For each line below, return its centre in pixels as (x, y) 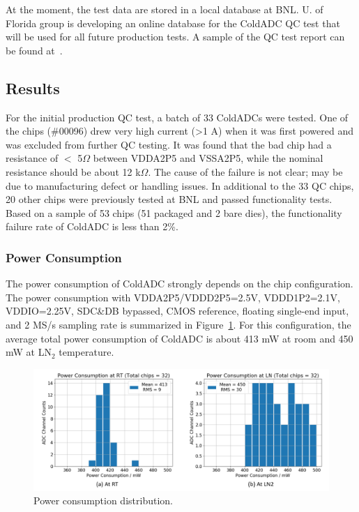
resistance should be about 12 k (73, 171)
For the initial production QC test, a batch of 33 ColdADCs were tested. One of (177, 117)
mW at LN (29, 352)
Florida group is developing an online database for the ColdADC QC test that (173, 23)
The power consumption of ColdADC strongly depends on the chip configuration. (179, 284)
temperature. (86, 352)
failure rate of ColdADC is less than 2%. (92, 226)
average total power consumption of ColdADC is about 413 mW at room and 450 (179, 338)
